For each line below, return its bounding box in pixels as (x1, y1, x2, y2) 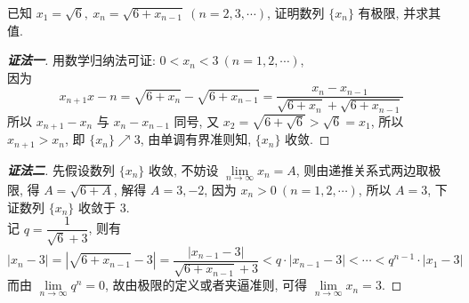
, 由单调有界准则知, (140, 130, 252, 148)
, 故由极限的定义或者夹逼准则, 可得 (105, 275, 308, 294)
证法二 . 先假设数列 (7, 160, 115, 179)
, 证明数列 (267, 4, 325, 21)
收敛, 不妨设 (148, 160, 219, 179)
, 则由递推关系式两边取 (295, 160, 429, 179)
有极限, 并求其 (358, 4, 441, 21)
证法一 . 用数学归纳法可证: (7, 51, 156, 69)
